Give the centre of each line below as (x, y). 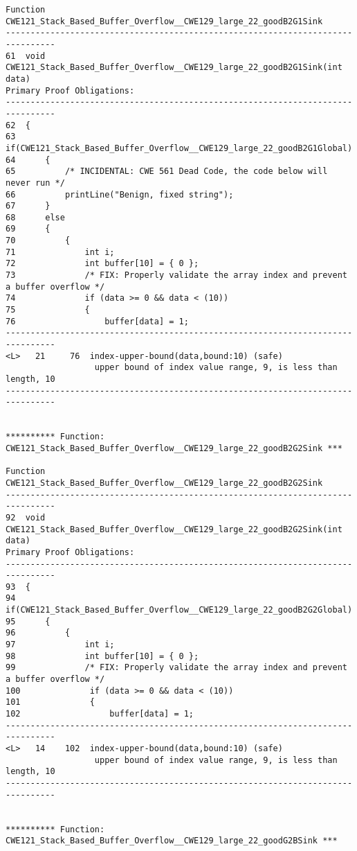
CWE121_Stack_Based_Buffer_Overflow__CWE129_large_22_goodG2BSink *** (172, 841)
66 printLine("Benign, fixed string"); (120, 194)
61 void (26, 56)
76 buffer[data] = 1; (97, 321)
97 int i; (60, 645)
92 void (26, 517)
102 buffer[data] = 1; (100, 714)
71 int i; (60, 252)
